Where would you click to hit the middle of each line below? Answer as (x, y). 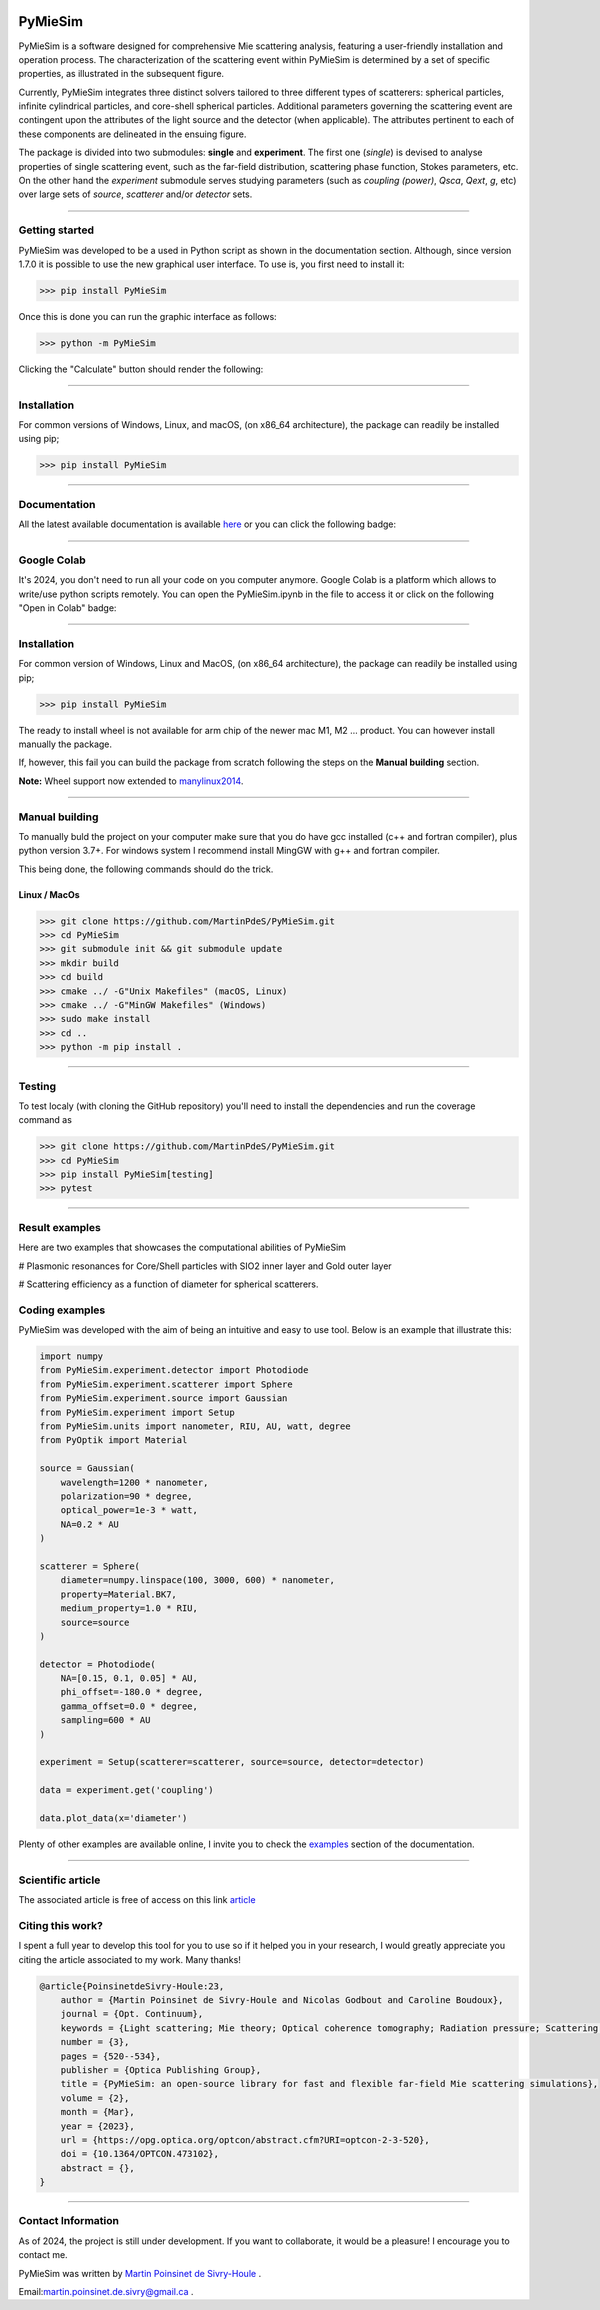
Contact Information (69, 2221)
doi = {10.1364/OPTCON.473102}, (140, 2154)
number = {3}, (95, 2042)
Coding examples (62, 1310)
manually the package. (65, 744)
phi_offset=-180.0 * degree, (132, 1692)
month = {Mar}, (97, 2112)
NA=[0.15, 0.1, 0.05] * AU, (129, 1678)
